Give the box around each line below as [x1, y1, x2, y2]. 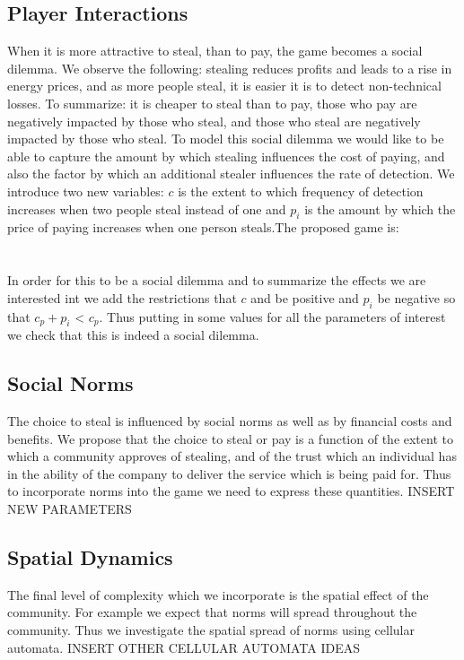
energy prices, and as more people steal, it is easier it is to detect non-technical [7, 76, 442, 95]
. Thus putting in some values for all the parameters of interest [99, 307, 446, 326]
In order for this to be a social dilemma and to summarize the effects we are [7, 271, 426, 290]
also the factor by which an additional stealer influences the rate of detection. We [7, 164, 455, 183]
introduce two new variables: [7, 181, 164, 200]
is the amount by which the [304, 199, 456, 218]
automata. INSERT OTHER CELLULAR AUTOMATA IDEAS [7, 638, 360, 656]
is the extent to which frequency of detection [178, 181, 424, 200]
